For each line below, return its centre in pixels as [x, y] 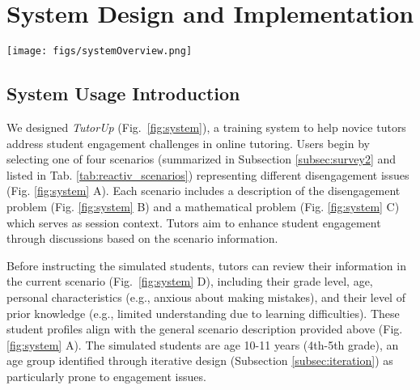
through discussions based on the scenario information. [142, 238]
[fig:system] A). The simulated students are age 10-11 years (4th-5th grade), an [203, 344]
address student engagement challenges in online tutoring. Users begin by [188, 143]
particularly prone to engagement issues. [106, 376]
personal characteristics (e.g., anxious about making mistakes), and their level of [206, 297]
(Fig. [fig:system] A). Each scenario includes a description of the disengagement [204, 191]
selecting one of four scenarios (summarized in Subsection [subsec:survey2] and [202, 159]
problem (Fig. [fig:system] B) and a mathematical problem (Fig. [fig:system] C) [203, 206]
